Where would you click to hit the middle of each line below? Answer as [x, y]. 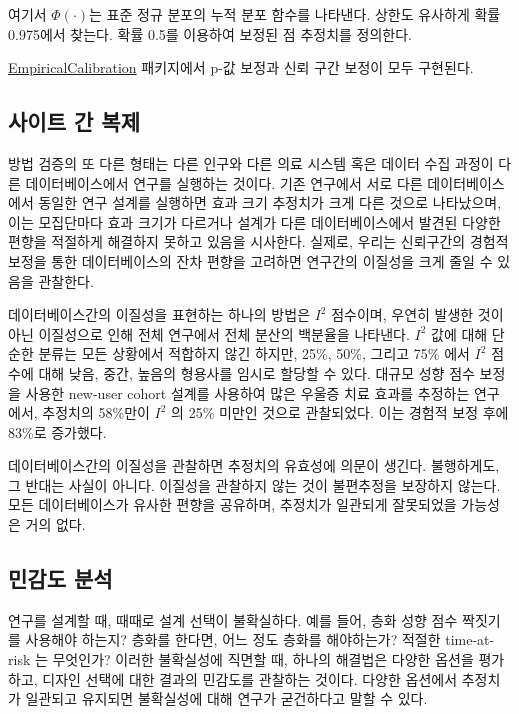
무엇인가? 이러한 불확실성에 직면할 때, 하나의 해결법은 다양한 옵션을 [263, 659]
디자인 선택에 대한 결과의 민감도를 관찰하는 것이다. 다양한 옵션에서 [250, 678]
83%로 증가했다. [57, 431]
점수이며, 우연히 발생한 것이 [417, 314]
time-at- [470, 639]
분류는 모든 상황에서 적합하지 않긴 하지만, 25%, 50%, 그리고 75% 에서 [254, 353]
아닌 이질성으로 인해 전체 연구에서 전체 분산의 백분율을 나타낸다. [209, 333]
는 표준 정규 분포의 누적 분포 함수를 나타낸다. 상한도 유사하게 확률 [295, 14]
